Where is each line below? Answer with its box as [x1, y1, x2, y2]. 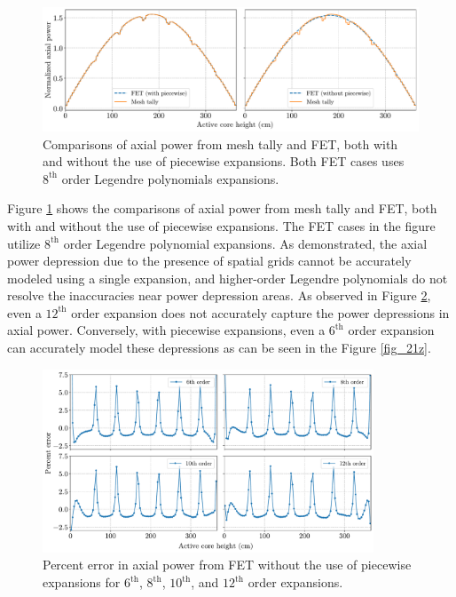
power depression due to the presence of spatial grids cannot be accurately [7, 251, 412, 270]
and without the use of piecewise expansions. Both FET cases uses [43, 152, 405, 171]
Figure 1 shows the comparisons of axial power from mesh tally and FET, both [7, 199, 437, 218]
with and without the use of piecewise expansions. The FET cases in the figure [7, 216, 436, 235]
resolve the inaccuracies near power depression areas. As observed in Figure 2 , [7, 286, 431, 305]
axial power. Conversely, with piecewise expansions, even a [7, 321, 326, 339]
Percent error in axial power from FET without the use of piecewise [43, 555, 412, 574]
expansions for [43, 573, 121, 592]
